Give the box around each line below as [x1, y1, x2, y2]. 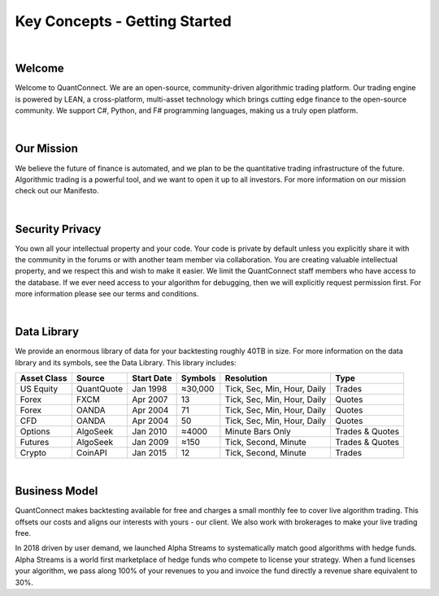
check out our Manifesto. [15, 186, 99, 196]
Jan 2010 [131, 426, 167, 438]
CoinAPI [76, 447, 107, 459]
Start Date [131, 373, 172, 384]
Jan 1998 [131, 383, 167, 395]
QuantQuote [76, 383, 124, 395]
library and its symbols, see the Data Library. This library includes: [15, 357, 237, 367]
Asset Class [20, 373, 67, 384]
